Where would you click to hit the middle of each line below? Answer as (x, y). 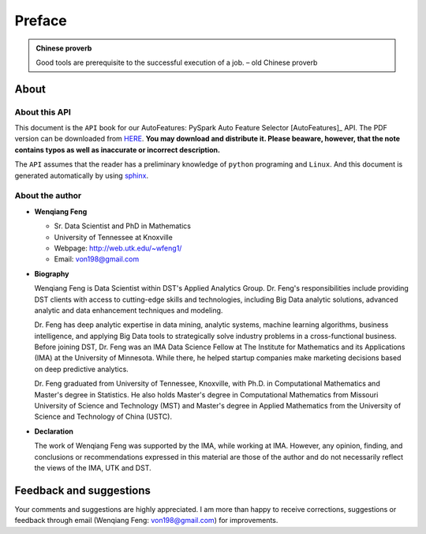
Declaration (54, 431)
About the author (48, 196)
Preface (41, 21)
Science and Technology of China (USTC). (103, 417)
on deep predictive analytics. (82, 369)
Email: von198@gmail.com (97, 259)
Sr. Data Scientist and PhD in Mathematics (122, 226)
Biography (52, 273)
